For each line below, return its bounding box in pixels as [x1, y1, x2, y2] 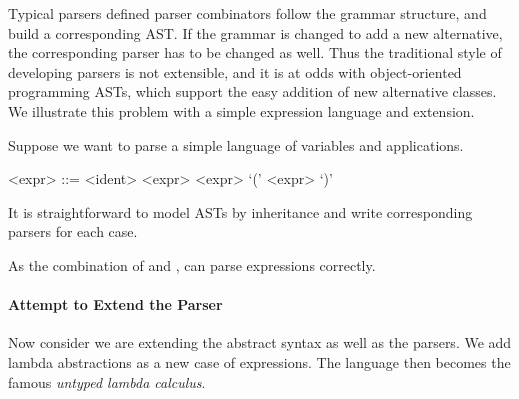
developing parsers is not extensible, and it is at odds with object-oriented [8, 61, 462, 82]
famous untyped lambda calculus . [8, 371, 206, 392]
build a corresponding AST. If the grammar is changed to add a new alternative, [8, 22, 503, 43]
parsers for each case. [8, 221, 138, 242]
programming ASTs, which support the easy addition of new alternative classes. [8, 81, 497, 102]
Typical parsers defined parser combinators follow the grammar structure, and [8, 3, 487, 23]
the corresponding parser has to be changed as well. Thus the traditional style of [8, 42, 502, 63]
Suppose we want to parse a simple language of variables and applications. [8, 134, 464, 155]
